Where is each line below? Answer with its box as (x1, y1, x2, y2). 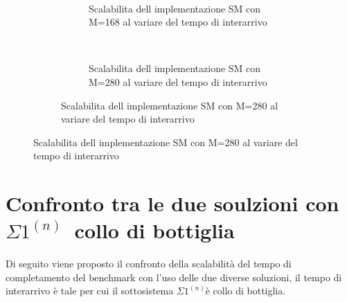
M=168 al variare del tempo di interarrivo (89, 15, 267, 29)
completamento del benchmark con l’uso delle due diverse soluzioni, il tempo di (6, 269, 342, 284)
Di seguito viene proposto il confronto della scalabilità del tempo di (6, 256, 292, 271)
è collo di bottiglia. (205, 283, 286, 298)
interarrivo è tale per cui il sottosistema (6, 283, 174, 298)
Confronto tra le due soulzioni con (6, 189, 339, 217)
